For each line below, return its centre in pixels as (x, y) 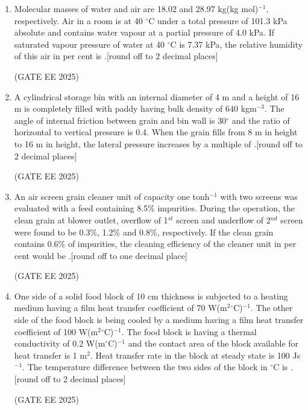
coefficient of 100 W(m (56, 331)
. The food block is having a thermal (189, 331)
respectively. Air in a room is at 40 (78, 20)
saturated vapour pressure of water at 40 (90, 44)
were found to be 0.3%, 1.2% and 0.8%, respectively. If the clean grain (144, 232)
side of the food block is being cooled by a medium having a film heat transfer (159, 320)
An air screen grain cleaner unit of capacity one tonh (112, 196)
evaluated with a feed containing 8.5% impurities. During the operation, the (154, 208)
